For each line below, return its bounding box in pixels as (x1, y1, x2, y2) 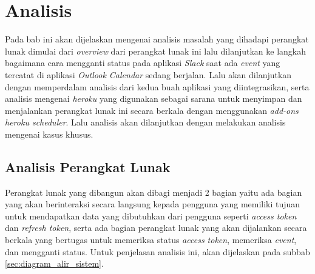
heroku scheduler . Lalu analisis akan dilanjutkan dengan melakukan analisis (5, 116, 286, 129)
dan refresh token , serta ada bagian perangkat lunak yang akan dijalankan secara (5, 221, 307, 234)
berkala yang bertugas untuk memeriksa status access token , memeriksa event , (5, 233, 297, 246)
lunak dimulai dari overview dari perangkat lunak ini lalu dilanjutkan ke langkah (5, 44, 306, 57)
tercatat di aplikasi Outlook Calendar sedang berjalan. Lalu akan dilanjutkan (5, 68, 292, 81)
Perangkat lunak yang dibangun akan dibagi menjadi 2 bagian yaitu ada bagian (5, 185, 302, 198)
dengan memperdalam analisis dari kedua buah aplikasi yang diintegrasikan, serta (5, 80, 310, 93)
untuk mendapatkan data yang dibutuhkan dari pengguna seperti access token (5, 209, 297, 222)
